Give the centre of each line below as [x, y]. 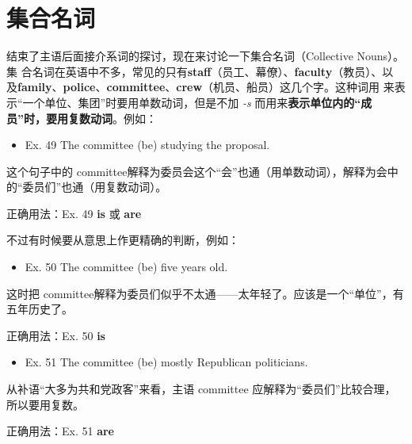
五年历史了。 [40, 309]
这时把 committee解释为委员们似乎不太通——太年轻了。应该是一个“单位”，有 [205, 293]
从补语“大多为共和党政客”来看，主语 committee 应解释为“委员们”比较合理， [201, 389]
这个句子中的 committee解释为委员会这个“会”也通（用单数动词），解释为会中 [202, 171]
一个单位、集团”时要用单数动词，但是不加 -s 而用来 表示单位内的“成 [197, 102]
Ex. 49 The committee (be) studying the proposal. [147, 145]
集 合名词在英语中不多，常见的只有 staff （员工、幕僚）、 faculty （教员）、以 [200, 71]
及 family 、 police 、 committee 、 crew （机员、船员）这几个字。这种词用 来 [200, 87]
